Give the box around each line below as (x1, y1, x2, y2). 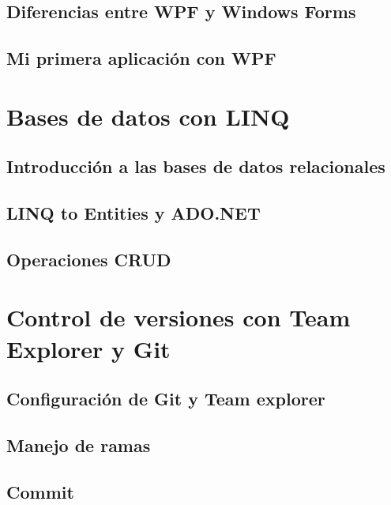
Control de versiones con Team (6, 301, 351, 334)
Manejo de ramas (6, 433, 151, 458)
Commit (6, 479, 74, 503)
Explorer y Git (6, 332, 171, 364)
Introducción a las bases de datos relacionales (6, 154, 385, 179)
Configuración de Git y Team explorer (6, 386, 325, 411)
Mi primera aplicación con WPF (6, 46, 276, 70)
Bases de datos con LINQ (6, 100, 290, 132)
